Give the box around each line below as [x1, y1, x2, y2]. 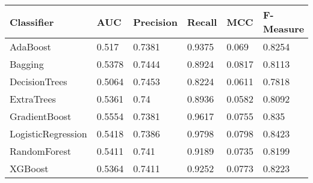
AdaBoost [10, 40, 51, 53]
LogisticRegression [10, 127, 87, 140]
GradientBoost [10, 109, 72, 123]
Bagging [10, 57, 44, 71]
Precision [133, 14, 178, 29]
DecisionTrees [10, 74, 67, 88]
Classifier [10, 14, 54, 29]
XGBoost [10, 161, 49, 175]
